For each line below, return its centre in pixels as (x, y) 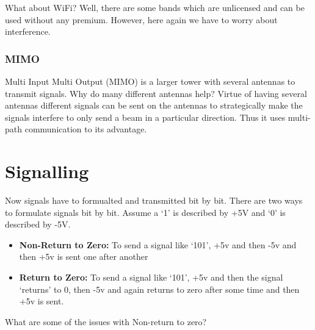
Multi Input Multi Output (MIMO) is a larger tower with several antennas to (150, 81)
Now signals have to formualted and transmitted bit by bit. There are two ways (154, 200)
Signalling (47, 171)
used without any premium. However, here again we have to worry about (141, 19)
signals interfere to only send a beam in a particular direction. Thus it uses (145, 117)
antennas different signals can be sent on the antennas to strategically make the (154, 105)
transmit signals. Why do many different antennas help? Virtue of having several (156, 93)
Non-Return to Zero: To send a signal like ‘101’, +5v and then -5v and (158, 244)
